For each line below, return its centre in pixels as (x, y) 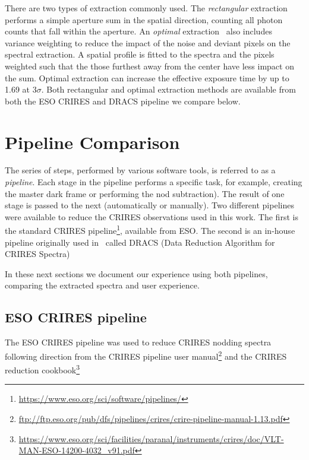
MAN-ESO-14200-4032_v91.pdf (77, 450)
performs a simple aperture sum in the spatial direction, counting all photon (144, 19)
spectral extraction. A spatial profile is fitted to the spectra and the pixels (140, 54)
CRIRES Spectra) (37, 254)
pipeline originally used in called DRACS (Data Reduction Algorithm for (140, 242)
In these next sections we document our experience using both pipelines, (136, 273)
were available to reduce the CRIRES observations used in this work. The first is (152, 216)
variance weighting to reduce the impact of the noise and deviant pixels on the (148, 42)
